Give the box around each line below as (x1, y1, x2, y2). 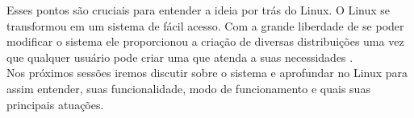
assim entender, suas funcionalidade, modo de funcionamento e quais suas (6, 79, 370, 96)
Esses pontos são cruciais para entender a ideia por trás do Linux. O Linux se (6, 2, 391, 18)
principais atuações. (6, 96, 104, 112)
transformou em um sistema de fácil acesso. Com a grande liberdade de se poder (6, 17, 404, 34)
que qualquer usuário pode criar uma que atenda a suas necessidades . (6, 48, 353, 65)
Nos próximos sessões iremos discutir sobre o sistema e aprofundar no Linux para (6, 64, 408, 81)
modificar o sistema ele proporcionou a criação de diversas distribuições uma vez (6, 33, 404, 50)
